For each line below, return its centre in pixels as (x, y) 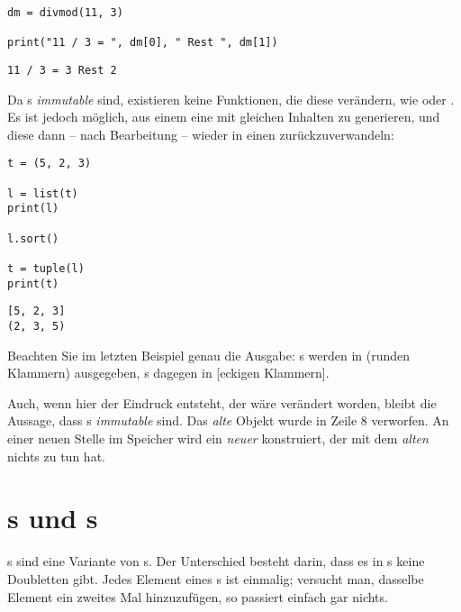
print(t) (33, 283)
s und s (53, 518)
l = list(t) (43, 193)
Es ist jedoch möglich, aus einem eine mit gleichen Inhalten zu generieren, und (224, 117)
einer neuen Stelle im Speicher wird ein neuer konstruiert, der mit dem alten (218, 438)
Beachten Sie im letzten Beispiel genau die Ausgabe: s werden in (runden (209, 355)
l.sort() (33, 238)
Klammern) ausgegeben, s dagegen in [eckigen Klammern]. (168, 373)
